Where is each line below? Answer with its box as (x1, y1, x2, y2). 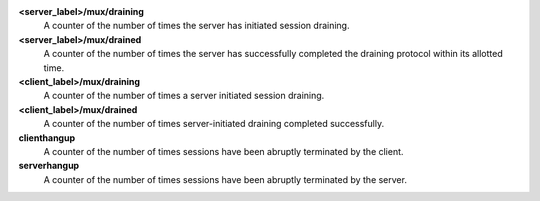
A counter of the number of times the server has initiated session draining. (43, 20, 350, 32)
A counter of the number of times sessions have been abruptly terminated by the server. (43, 173, 407, 185)
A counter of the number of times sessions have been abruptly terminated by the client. (43, 145, 404, 157)
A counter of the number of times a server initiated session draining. (43, 90, 325, 102)
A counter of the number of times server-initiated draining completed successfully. (43, 118, 385, 130)
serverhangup (18, 160, 80, 172)
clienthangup (18, 131, 75, 144)
